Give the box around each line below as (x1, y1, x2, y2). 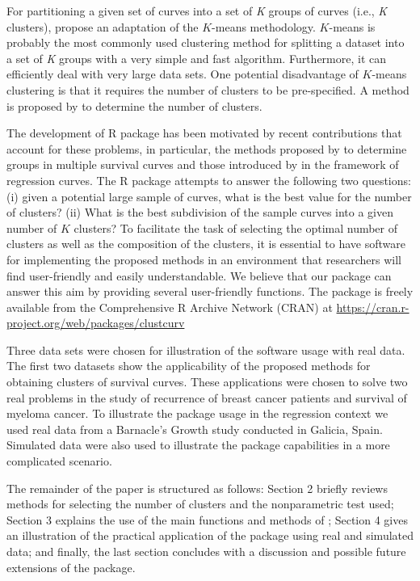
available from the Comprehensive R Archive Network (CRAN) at (6, 298, 333, 315)
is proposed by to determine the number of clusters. (6, 97, 262, 114)
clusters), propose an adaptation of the (6, 18, 199, 35)
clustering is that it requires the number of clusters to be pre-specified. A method (6, 81, 409, 98)
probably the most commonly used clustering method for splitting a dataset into (6, 34, 405, 51)
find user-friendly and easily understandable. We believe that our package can (6, 267, 392, 284)
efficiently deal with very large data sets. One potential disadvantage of (6, 65, 359, 82)
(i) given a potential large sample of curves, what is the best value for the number (6, 187, 412, 204)
